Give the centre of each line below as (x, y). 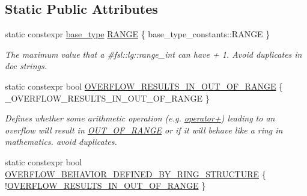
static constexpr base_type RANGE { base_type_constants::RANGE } (138, 34)
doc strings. (26, 66)
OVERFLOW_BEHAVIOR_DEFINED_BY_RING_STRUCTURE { (135, 173)
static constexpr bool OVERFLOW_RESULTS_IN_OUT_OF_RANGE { (144, 86)
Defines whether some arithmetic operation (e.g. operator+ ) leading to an (140, 118)
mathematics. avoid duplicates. (61, 142)
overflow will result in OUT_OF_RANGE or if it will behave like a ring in (144, 130)
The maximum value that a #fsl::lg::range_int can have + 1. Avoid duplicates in (153, 54)
